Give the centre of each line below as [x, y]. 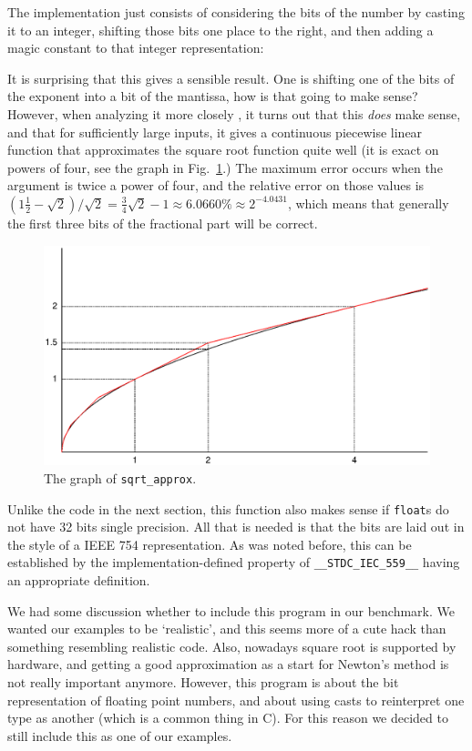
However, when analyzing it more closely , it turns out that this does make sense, [234, 113]
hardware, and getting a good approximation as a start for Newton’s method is [228, 664]
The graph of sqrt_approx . [120, 477]
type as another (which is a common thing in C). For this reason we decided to [228, 718]
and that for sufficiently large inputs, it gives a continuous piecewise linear [215, 132]
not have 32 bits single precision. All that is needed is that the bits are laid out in [236, 527]
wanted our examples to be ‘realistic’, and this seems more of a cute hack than [227, 629]
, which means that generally [368, 203]
